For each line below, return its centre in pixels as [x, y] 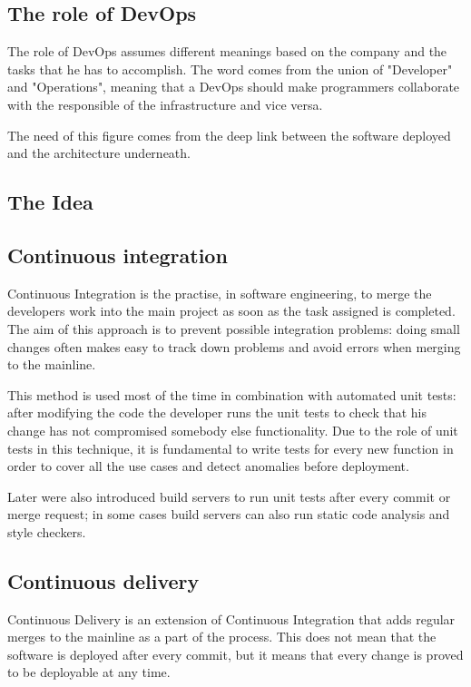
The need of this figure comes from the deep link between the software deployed [229, 135]
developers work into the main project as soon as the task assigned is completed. [231, 311]
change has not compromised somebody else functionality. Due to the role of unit [233, 430]
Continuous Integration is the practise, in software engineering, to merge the [220, 293]
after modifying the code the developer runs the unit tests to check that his [217, 412]
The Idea [50, 202]
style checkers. [47, 531]
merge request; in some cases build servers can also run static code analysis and [229, 514]
